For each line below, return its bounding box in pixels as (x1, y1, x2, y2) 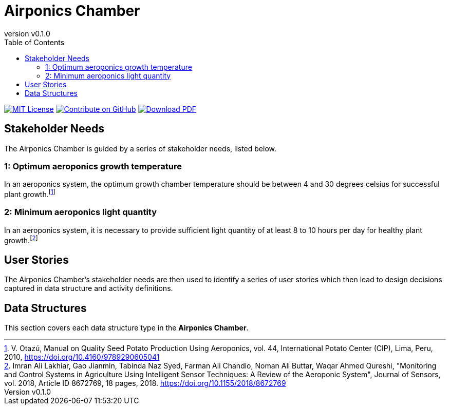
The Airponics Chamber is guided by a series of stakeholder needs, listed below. (4, 144, 277, 153)
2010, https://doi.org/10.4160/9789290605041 (4, 353, 160, 362)
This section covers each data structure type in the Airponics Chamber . (4, 323, 249, 333)
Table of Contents (4, 37, 65, 47)
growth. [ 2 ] (4, 234, 38, 245)
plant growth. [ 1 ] (4, 188, 56, 199)
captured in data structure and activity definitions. (4, 284, 173, 293)
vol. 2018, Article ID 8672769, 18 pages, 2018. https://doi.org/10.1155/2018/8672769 (4, 379, 286, 388)
